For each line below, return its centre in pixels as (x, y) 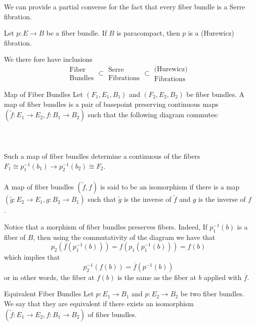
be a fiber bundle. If (76, 33)
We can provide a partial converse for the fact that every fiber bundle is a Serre (125, 6)
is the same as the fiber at (157, 277)
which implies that (32, 257)
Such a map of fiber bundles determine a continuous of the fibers (102, 156)
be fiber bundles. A (215, 94)
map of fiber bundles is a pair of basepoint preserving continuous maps (111, 104)
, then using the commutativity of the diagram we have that (124, 237)
